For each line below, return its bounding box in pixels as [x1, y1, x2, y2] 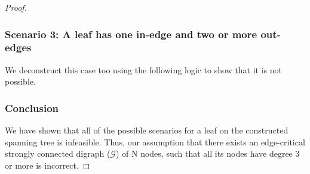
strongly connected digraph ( [5, 147, 111, 160]
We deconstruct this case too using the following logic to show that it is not [5, 63, 283, 76]
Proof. [5, 1, 27, 13]
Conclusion [5, 100, 59, 115]
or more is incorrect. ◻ [5, 159, 90, 171]
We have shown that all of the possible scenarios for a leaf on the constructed [5, 124, 288, 136]
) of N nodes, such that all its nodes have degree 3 [115, 147, 300, 160]
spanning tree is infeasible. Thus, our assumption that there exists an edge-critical [5, 135, 305, 148]
